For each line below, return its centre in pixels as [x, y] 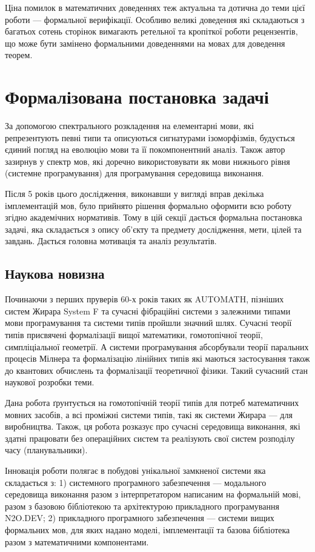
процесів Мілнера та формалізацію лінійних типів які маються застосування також [157, 358]
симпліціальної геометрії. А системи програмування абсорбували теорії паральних [157, 346]
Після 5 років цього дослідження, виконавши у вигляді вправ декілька [134, 194]
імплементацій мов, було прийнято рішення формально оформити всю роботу [148, 205]
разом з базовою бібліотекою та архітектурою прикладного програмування [142, 506]
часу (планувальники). [46, 450]
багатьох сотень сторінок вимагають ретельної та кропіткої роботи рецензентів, [151, 31]
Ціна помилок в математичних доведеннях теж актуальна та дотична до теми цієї [155, 7]
